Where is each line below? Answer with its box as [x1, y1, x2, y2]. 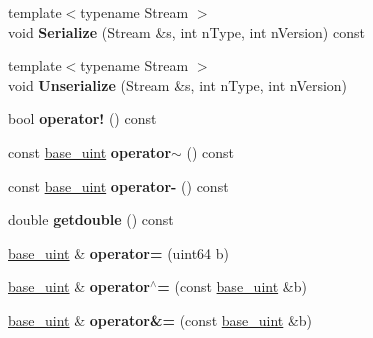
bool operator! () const [8, 108, 157, 129]
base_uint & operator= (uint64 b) [8, 242, 230, 263]
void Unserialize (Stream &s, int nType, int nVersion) [8, 74, 348, 95]
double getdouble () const [8, 209, 174, 230]
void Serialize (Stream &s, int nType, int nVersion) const [8, 21, 365, 42]
